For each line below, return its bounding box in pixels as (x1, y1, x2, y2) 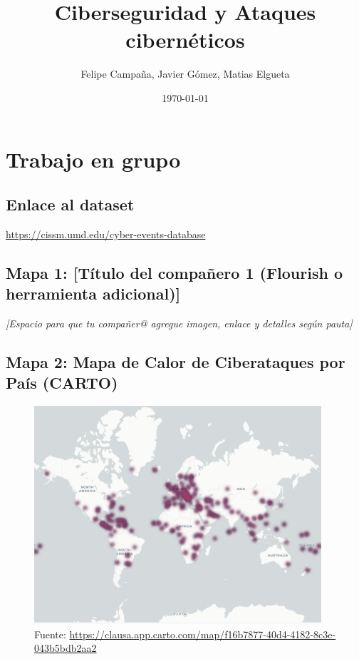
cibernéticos (125, 25, 245, 54)
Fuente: (34, 626, 66, 641)
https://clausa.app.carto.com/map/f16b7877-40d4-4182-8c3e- (69, 626, 336, 641)
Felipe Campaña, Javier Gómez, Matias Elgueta (80, 66, 290, 81)
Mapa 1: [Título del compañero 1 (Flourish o (6, 261, 343, 283)
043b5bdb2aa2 (34, 640, 97, 655)
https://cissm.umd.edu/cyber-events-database (6, 226, 206, 241)
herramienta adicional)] (6, 282, 181, 305)
